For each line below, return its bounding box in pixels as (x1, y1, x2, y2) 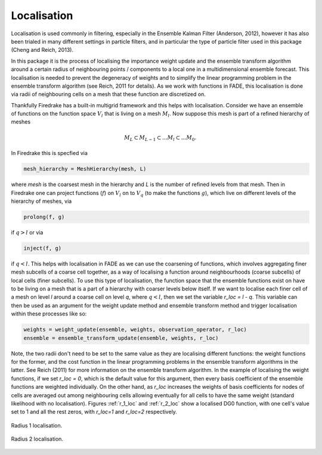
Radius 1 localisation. (11, 422, 63, 429)
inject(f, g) (23, 244, 62, 252)
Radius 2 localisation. (11, 435, 64, 442)
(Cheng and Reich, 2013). (11, 47, 74, 54)
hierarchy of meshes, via (11, 197, 72, 205)
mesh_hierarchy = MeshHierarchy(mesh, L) (23, 166, 147, 172)
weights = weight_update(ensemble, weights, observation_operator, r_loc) (23, 326, 247, 333)
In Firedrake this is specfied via (11, 150, 88, 157)
